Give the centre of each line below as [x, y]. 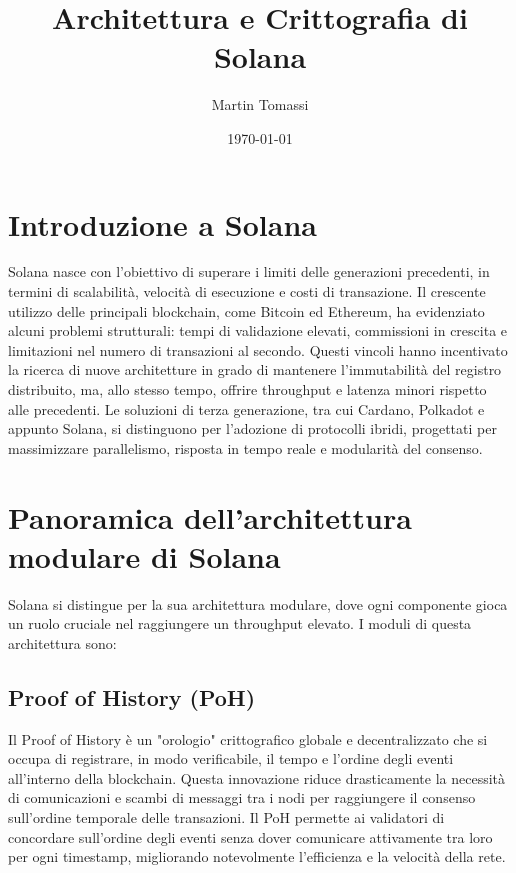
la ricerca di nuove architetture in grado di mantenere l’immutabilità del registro [255, 369]
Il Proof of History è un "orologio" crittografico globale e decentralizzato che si [248, 738]
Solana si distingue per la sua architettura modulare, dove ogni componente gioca [258, 603]
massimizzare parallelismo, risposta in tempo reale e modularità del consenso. [245, 447]
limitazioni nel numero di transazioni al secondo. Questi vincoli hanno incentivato [258, 349]
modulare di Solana [144, 555]
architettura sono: [62, 642]
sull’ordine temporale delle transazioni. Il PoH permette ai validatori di [226, 817]
